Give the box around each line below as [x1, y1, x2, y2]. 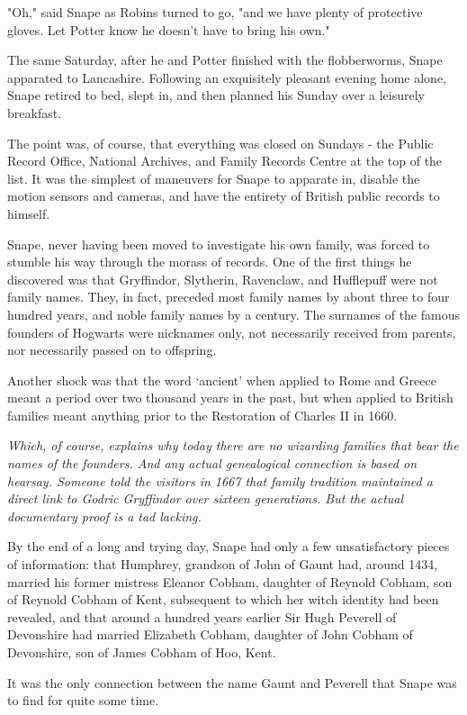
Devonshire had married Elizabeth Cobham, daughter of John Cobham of [7, 625, 413, 644]
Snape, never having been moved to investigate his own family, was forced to [7, 234, 430, 253]
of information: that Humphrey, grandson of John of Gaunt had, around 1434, [7, 555, 438, 574]
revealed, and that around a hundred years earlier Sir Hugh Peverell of [7, 607, 397, 626]
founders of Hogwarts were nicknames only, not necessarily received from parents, [7, 322, 456, 341]
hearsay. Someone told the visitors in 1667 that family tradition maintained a [7, 471, 433, 490]
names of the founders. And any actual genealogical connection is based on [7, 454, 417, 473]
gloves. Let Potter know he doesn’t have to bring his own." [7, 20, 330, 39]
